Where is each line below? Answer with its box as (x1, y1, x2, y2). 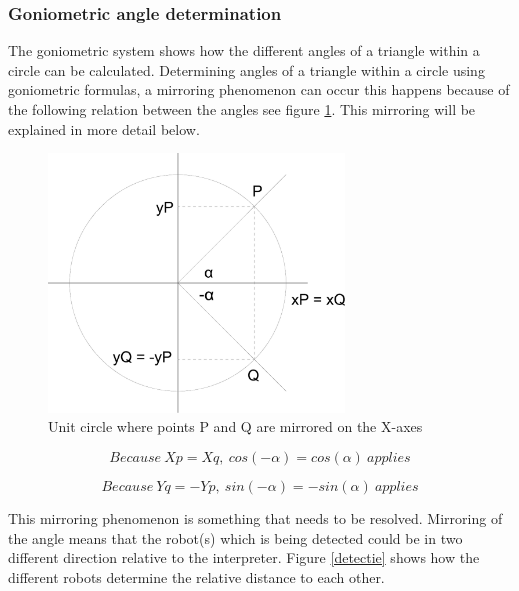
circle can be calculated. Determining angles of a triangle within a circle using (8, 59, 485, 80)
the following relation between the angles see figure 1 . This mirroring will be (8, 99, 476, 119)
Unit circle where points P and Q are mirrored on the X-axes (48, 416, 423, 437)
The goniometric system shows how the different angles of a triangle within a (8, 40, 480, 61)
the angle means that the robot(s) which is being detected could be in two (8, 527, 463, 548)
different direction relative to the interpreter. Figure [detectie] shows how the (8, 547, 480, 568)
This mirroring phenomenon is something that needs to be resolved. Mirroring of (8, 508, 503, 529)
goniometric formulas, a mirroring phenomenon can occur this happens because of (8, 79, 510, 100)
